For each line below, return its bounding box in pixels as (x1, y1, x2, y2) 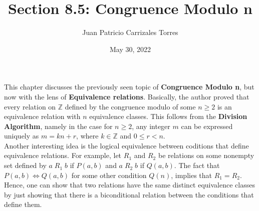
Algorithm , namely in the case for (4, 120, 113, 131)
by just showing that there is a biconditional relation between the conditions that (4, 189, 254, 199)
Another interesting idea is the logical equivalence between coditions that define (4, 140, 249, 150)
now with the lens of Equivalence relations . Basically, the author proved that (4, 91, 249, 101)
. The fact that (174, 160, 220, 170)
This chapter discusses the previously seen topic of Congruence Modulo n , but (4, 81, 254, 92)
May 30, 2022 (109, 43, 151, 54)
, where (76, 130, 99, 141)
